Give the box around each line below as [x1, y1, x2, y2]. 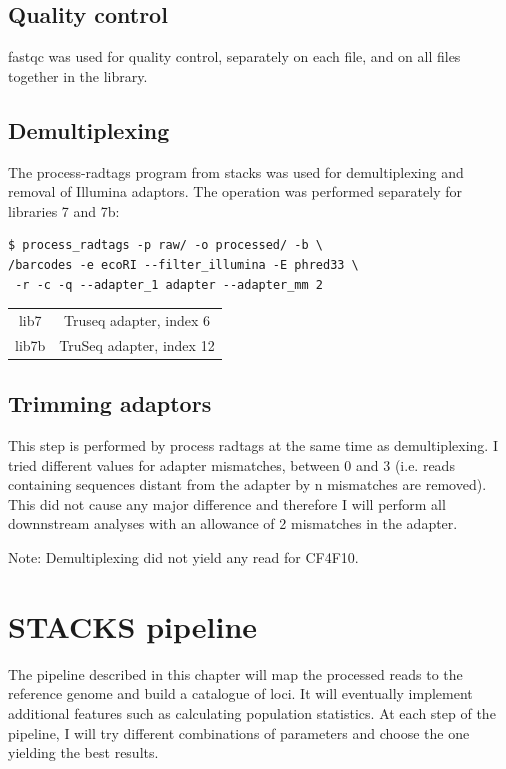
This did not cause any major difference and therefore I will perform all [8, 493, 446, 514]
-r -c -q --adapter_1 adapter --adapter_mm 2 [15, 277, 323, 292]
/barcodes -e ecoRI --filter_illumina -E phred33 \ [8, 257, 359, 272]
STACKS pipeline [8, 605, 258, 646]
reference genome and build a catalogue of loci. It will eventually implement [8, 683, 473, 704]
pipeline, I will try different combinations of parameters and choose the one [8, 722, 470, 743]
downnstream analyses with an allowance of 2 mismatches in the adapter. [8, 513, 458, 534]
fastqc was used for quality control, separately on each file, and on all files [8, 46, 461, 67]
